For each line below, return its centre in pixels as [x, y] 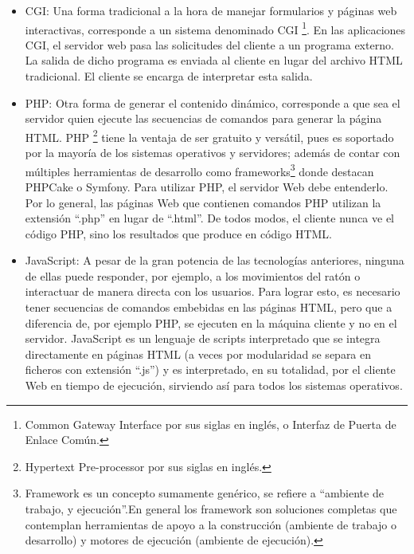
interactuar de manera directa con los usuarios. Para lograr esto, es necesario [213, 291]
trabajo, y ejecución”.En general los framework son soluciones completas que [211, 509]
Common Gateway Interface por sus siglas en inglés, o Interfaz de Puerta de [211, 424]
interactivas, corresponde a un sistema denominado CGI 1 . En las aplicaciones [215, 28]
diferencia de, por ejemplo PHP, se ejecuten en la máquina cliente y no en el [211, 322]
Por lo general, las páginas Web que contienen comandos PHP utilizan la [203, 202]
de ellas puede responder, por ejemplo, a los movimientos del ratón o [193, 275]
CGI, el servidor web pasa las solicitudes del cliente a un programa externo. [209, 44]
